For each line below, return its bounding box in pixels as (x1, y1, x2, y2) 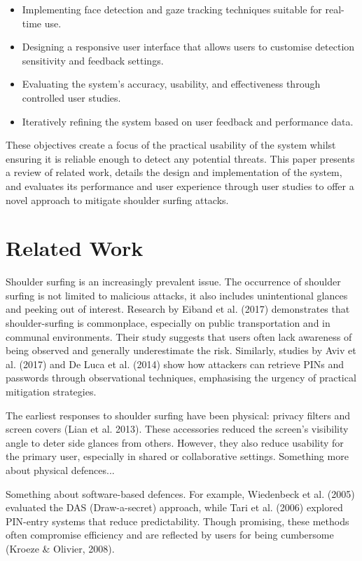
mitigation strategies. (6, 384, 97, 398)
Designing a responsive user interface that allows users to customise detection (22, 39, 355, 54)
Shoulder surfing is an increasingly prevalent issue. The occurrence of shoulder (6, 274, 341, 289)
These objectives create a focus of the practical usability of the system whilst (6, 137, 336, 152)
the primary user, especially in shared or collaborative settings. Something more (6, 449, 349, 464)
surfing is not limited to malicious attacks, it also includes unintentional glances (6, 288, 348, 302)
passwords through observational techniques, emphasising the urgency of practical (6, 370, 356, 385)
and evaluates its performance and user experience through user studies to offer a (6, 178, 354, 193)
